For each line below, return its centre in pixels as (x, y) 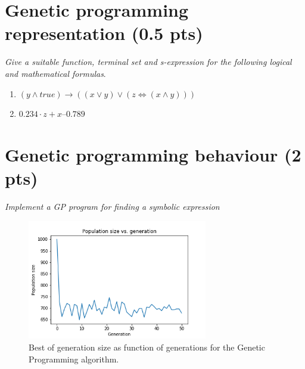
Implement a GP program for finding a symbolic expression (112, 206)
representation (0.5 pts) (104, 33)
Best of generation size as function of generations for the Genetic (147, 347)
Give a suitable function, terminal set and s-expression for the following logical (148, 62)
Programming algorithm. (74, 359)
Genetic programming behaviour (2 (153, 154)
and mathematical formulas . (55, 73)
